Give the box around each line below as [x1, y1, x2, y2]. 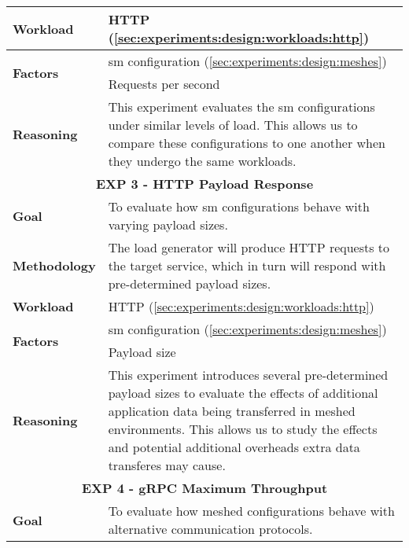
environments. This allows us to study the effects [108, 420, 378, 438]
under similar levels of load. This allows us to [108, 116, 358, 134]
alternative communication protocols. [108, 520, 313, 538]
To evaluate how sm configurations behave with [108, 197, 370, 215]
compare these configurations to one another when [108, 134, 385, 152]
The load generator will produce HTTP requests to [108, 238, 390, 256]
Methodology [13, 256, 96, 274]
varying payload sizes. [108, 215, 228, 234]
